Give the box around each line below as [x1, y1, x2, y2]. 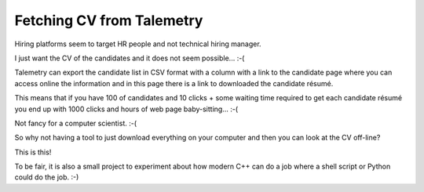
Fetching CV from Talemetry [14, 12, 203, 29]
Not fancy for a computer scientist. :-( [14, 118, 137, 128]
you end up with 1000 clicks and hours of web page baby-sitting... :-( [14, 104, 239, 114]
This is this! [14, 147, 52, 157]
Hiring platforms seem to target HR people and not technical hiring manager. [14, 39, 262, 49]
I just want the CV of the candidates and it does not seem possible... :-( [14, 53, 245, 63]
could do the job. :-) [14, 172, 79, 182]
